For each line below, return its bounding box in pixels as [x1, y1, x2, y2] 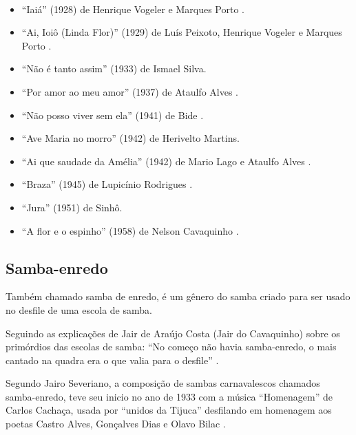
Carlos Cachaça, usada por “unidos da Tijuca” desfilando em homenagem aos [6, 403, 332, 417]
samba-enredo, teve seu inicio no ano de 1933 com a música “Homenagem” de [6, 389, 333, 403]
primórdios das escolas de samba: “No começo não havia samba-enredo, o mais [6, 339, 337, 354]
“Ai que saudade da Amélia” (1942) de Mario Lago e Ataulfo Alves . [21, 153, 311, 168]
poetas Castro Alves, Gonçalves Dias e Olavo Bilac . [6, 416, 226, 431]
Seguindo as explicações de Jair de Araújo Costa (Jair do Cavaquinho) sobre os [6, 326, 340, 340]
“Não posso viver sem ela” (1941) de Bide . [21, 107, 204, 122]
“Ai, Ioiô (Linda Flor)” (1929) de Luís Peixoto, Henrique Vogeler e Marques [21, 25, 342, 39]
